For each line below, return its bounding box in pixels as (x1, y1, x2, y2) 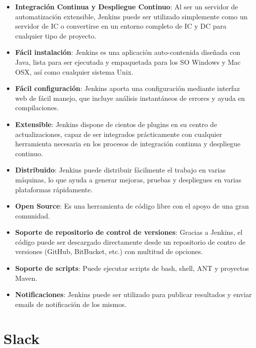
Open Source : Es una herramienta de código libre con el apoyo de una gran (15, 201, 249, 211)
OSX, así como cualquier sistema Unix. (15, 66, 133, 77)
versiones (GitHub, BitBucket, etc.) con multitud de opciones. (15, 246, 203, 257)
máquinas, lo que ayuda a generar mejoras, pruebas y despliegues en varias (15, 174, 242, 184)
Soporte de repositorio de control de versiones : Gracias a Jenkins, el (15, 227, 243, 237)
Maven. (15, 272, 38, 283)
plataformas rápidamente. (15, 184, 93, 194)
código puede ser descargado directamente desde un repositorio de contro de (15, 236, 246, 247)
